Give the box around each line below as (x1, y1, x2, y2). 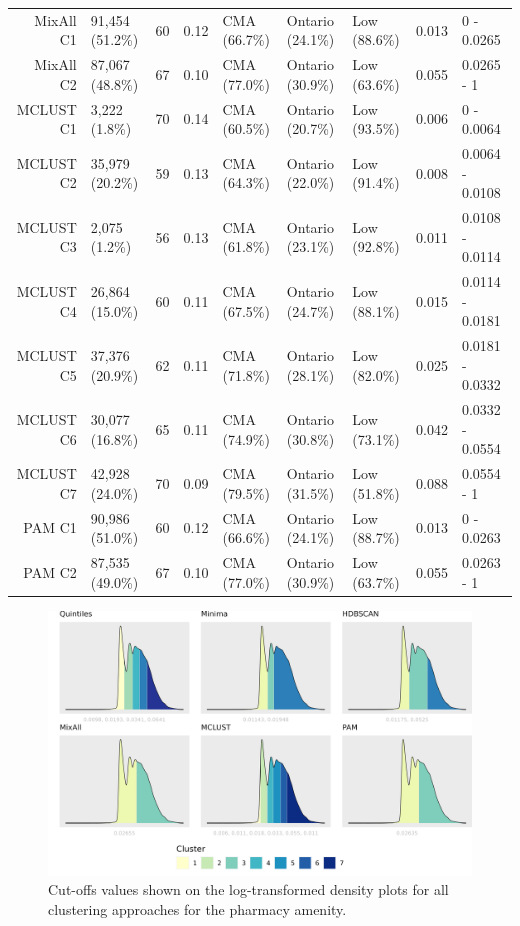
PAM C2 (23, 561, 77, 582)
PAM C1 (23, 517, 77, 538)
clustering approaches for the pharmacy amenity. (48, 898, 347, 919)
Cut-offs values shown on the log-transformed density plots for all (48, 879, 449, 900)
